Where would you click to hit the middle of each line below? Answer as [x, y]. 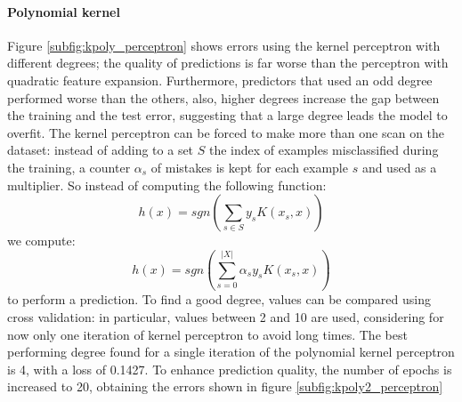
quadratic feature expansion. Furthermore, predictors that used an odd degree [220, 80]
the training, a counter [69, 167]
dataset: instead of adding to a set [101, 150]
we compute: [41, 241]
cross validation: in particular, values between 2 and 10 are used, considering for [226, 316]
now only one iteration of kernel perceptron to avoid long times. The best [207, 334]
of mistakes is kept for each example [249, 167]
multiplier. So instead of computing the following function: [167, 185]
